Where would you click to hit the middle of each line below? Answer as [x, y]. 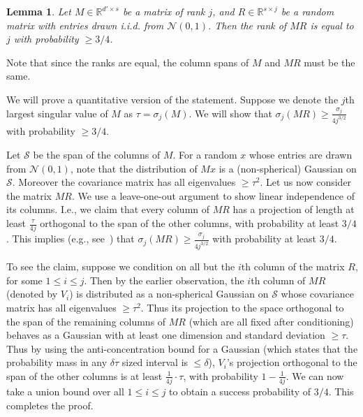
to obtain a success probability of [240, 392]
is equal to [332, 25]
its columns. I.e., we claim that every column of [108, 209]
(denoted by [32, 294]
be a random [308, 11]
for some [24, 280]
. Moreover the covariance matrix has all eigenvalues [124, 182]
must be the [329, 62]
